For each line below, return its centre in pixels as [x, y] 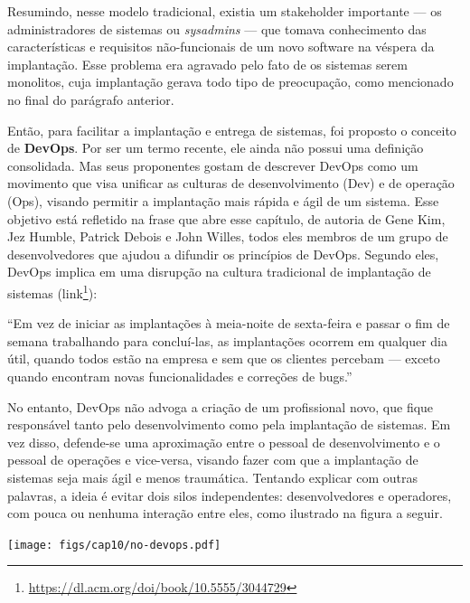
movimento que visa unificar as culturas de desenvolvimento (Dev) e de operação [231, 183]
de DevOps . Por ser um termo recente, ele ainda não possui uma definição [216, 148]
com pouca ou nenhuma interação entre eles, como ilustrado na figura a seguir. [225, 513]
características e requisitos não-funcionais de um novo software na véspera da [221, 47]
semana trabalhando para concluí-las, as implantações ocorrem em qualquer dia [228, 340]
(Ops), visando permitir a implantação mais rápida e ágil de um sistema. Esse [223, 200]
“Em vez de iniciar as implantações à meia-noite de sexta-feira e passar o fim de [229, 323]
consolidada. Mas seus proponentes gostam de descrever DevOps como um [213, 165]
